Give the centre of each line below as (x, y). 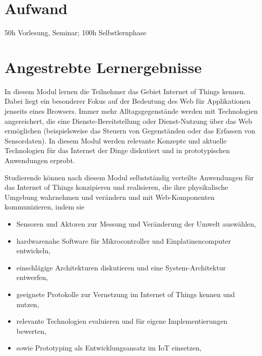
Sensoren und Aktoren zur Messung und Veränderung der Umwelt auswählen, (136, 223)
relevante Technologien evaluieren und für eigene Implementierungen (122, 321)
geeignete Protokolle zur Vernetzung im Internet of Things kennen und (126, 294)
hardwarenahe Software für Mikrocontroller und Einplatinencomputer (124, 240)
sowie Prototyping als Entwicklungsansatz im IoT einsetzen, (109, 348)
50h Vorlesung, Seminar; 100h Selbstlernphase (76, 32)
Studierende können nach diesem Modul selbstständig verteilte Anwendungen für (129, 177)
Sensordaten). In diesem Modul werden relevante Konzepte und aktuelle (116, 140)
